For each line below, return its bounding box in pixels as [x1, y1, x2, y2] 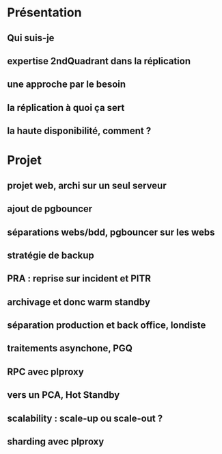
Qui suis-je [7, 32, 55, 44]
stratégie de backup [7, 249, 94, 261]
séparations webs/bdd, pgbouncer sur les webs [7, 226, 215, 238]
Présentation [7, 5, 82, 21]
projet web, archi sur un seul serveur [7, 179, 167, 191]
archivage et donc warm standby [7, 296, 150, 307]
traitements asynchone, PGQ [7, 342, 133, 354]
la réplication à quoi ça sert [7, 101, 125, 114]
